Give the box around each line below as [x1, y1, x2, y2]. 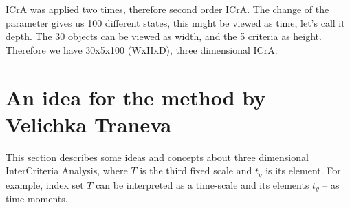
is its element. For [265, 163, 341, 178]
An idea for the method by [6, 83, 266, 111]
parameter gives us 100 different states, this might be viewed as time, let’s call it [6, 15, 345, 30]
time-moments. [6, 191, 68, 206]
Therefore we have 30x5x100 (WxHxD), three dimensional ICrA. [6, 42, 278, 56]
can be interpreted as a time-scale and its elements [96, 177, 309, 191]
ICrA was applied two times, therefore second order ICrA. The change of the [6, 2, 329, 16]
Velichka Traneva [6, 110, 172, 138]
